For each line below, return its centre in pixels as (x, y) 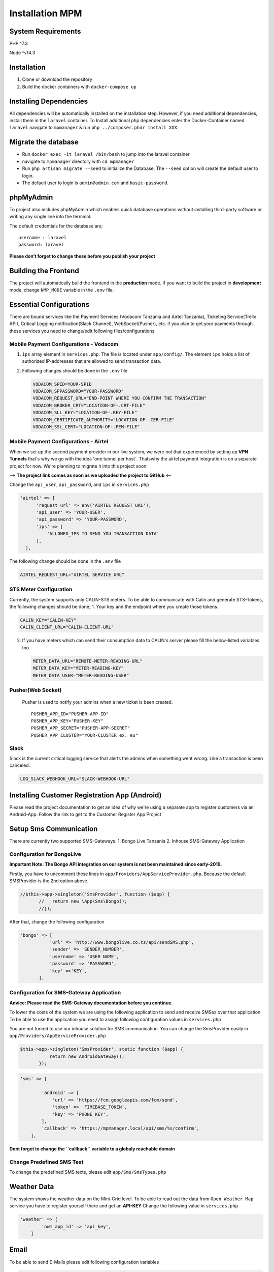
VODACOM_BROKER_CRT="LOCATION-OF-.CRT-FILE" (89, 405)
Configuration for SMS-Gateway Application (65, 993)
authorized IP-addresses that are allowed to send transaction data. (92, 361)
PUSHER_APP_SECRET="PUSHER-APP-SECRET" (81, 728)
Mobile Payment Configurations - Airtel (59, 442)
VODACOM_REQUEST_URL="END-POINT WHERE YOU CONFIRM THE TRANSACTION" (120, 398)
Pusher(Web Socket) (36, 690)
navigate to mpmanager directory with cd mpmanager (78, 161)
